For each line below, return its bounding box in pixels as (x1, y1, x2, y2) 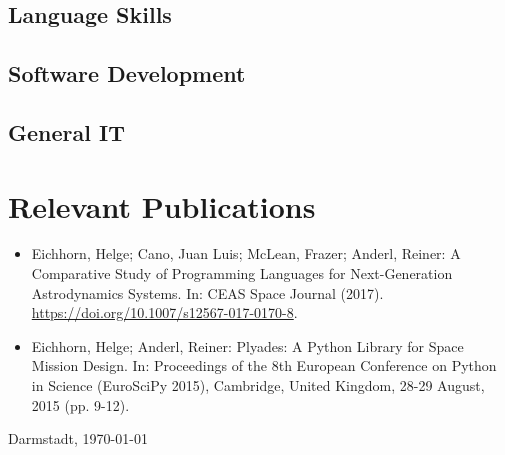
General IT (8, 116, 125, 147)
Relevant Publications (8, 185, 316, 226)
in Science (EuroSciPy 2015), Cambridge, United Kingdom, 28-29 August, (31, 375, 485, 396)
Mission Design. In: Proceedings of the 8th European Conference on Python (31, 355, 497, 376)
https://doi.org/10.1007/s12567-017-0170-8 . (31, 302, 298, 323)
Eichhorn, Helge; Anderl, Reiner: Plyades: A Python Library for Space (31, 335, 464, 356)
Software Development (8, 58, 246, 89)
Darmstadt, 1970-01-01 (8, 428, 148, 449)
